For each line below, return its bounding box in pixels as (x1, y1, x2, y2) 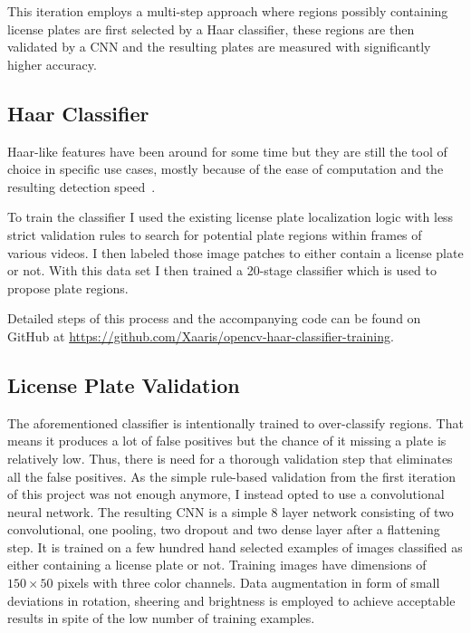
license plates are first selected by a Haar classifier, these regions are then (7, 19, 415, 38)
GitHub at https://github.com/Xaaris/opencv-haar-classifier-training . (7, 326, 394, 345)
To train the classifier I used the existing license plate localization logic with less (7, 207, 454, 226)
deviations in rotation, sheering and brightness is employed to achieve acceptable (7, 590, 456, 609)
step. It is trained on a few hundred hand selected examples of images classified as (7, 537, 463, 556)
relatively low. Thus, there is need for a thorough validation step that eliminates (7, 448, 453, 467)
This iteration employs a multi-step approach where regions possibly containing (7, 2, 448, 20)
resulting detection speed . (7, 177, 156, 196)
